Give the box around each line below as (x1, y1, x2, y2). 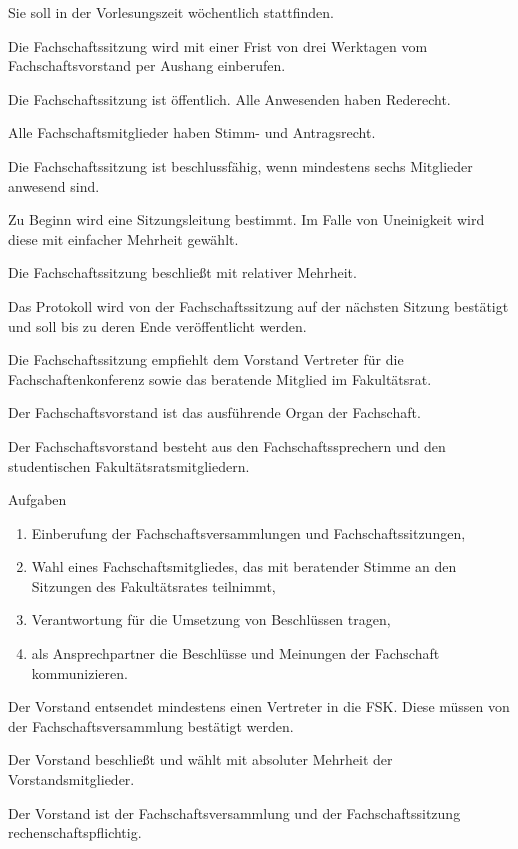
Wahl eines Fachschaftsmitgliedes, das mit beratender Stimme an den (31, 556, 457, 577)
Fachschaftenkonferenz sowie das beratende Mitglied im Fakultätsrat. (8, 368, 432, 389)
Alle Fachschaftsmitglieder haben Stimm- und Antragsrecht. (8, 122, 376, 143)
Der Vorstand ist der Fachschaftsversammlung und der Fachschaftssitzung (8, 802, 461, 823)
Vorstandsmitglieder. (8, 769, 135, 790)
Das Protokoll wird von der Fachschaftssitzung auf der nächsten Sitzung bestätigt (8, 295, 509, 316)
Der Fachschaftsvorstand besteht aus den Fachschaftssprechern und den (8, 435, 446, 456)
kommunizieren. (31, 662, 128, 683)
